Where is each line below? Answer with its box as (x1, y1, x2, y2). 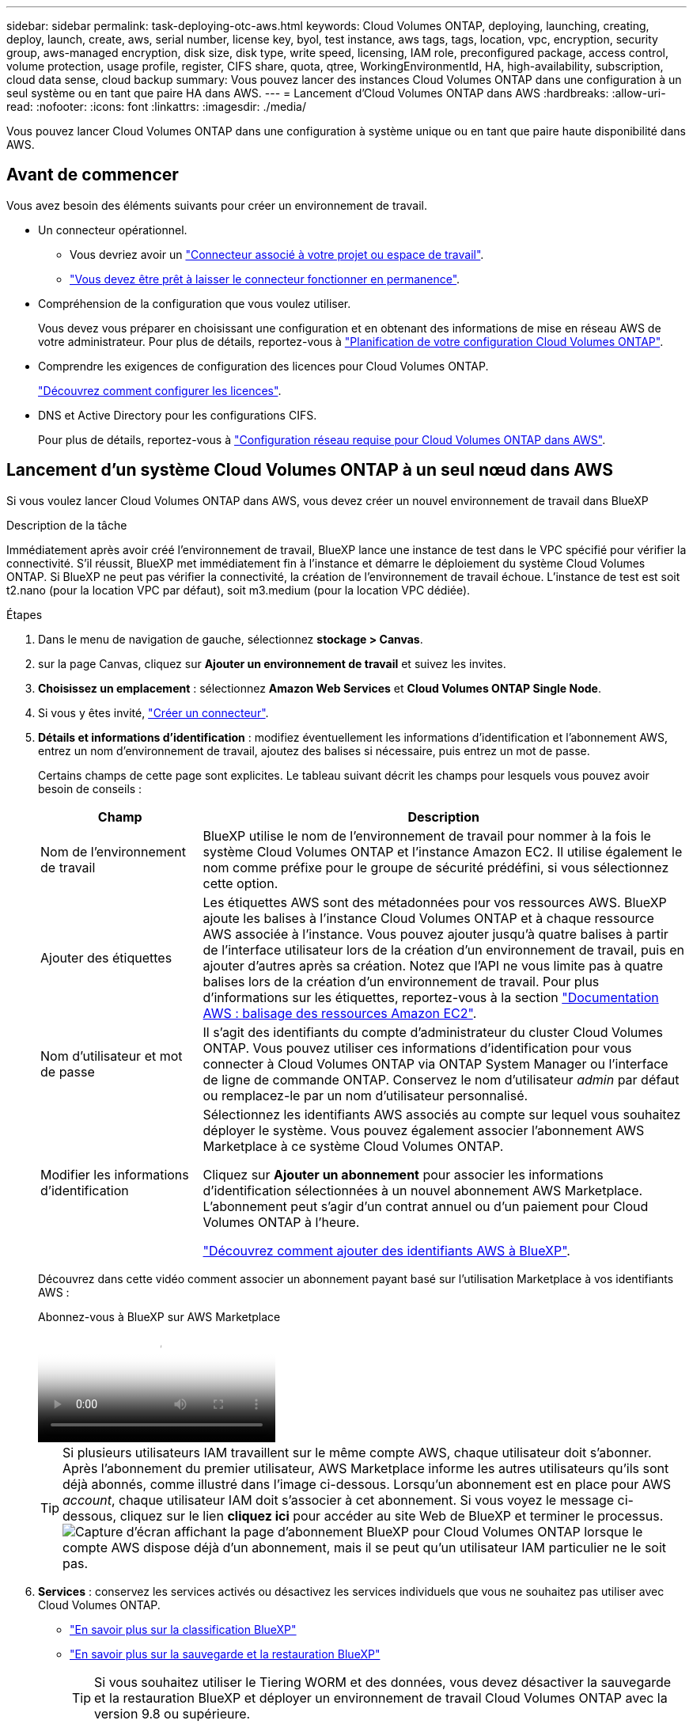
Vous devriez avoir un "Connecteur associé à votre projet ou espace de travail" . (70, 247, 484, 261)
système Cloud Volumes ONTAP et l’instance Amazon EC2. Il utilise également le (203, 843, 683, 860)
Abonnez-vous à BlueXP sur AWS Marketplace (38, 1309, 281, 1324)
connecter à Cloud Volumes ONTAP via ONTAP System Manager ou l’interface (203, 1055, 668, 1072)
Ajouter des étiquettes (40, 949, 172, 966)
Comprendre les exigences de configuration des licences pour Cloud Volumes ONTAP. (38, 359, 489, 373)
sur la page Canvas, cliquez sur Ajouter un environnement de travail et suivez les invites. (38, 656, 506, 670)
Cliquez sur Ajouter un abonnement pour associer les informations (203, 1166, 604, 1183)
